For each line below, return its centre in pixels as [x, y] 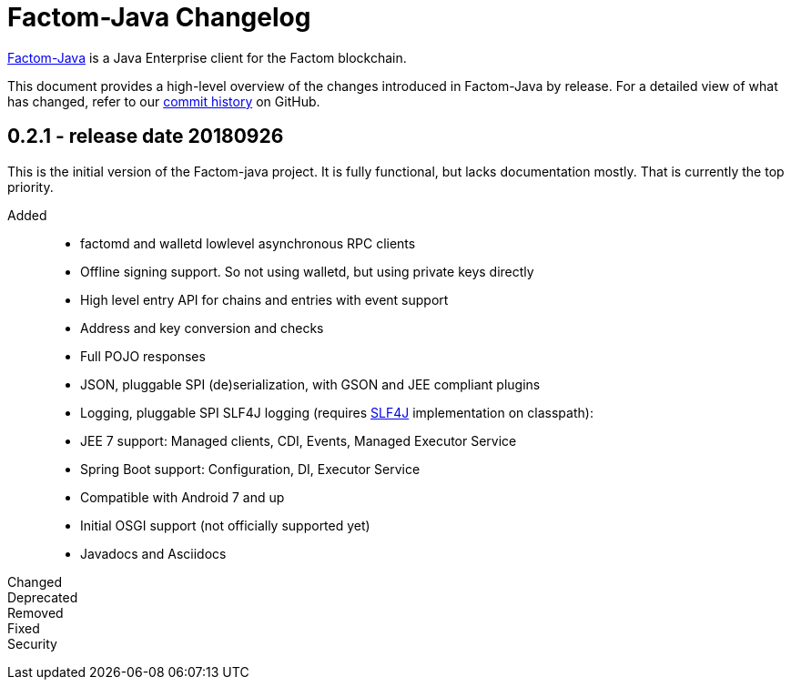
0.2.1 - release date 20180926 [146, 136]
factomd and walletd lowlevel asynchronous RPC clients [248, 243]
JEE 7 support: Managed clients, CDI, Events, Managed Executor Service [299, 440]
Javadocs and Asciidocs [153, 553]
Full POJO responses [143, 356]
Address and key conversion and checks [202, 328]
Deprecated [43, 597]
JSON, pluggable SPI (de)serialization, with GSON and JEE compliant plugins [310, 384]
